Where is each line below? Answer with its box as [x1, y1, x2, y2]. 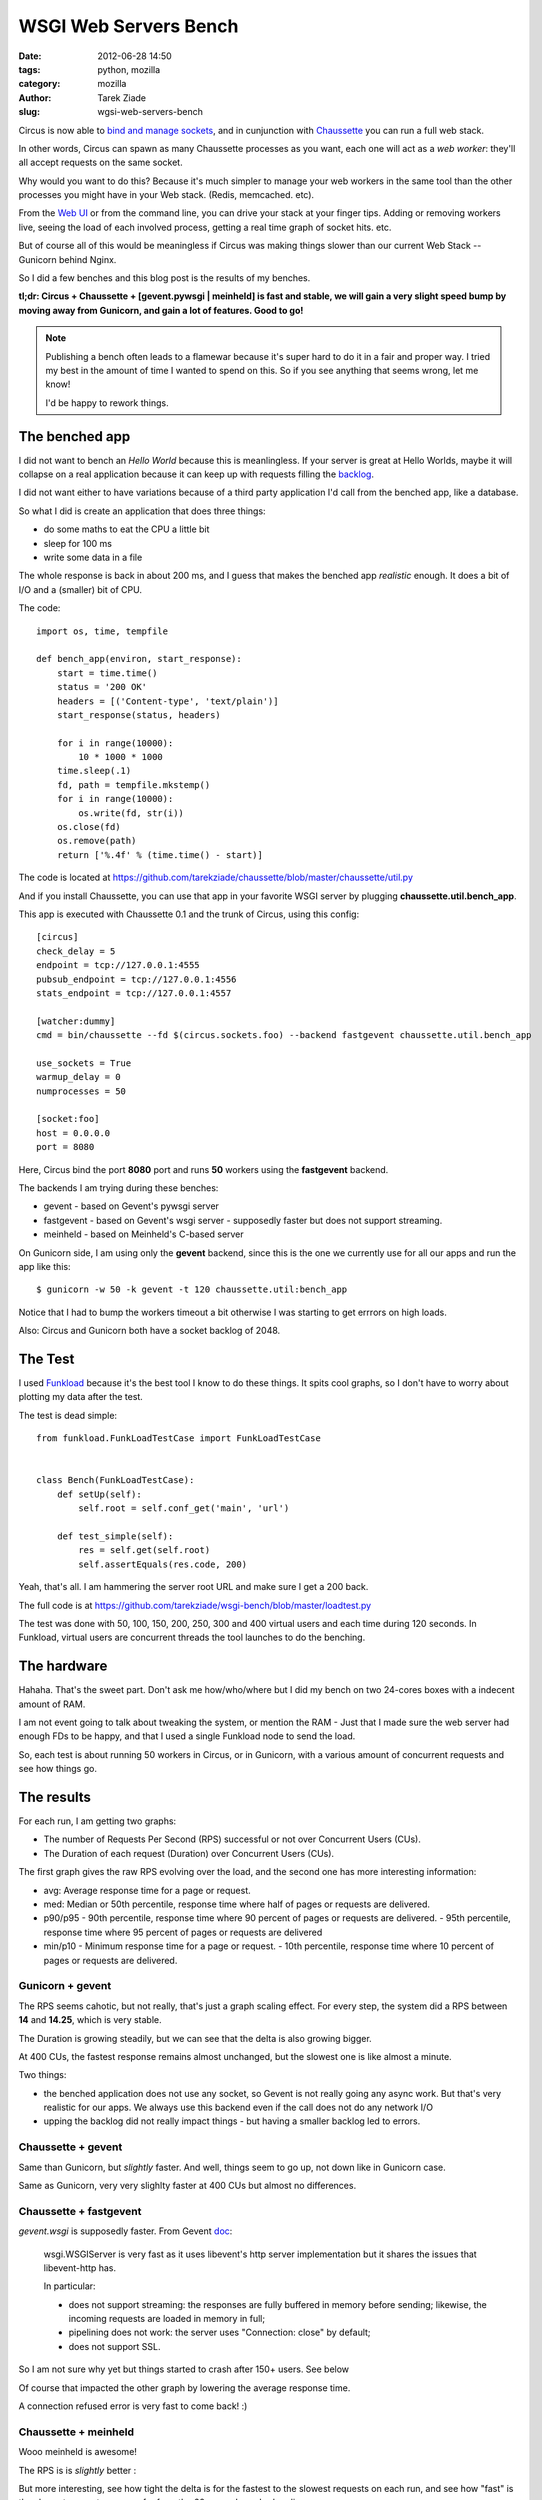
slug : [18, 106, 40, 118]
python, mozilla [97, 63, 161, 75]
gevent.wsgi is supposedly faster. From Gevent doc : [18, 2225, 233, 2237]
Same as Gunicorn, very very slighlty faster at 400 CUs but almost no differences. [18, 2179, 357, 2191]
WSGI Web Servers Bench [18, 15, 239, 37]
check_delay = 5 [36, 945, 116, 957]
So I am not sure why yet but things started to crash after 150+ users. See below [18, 2363, 350, 2375]
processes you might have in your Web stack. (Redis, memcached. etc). [18, 189, 315, 201]
